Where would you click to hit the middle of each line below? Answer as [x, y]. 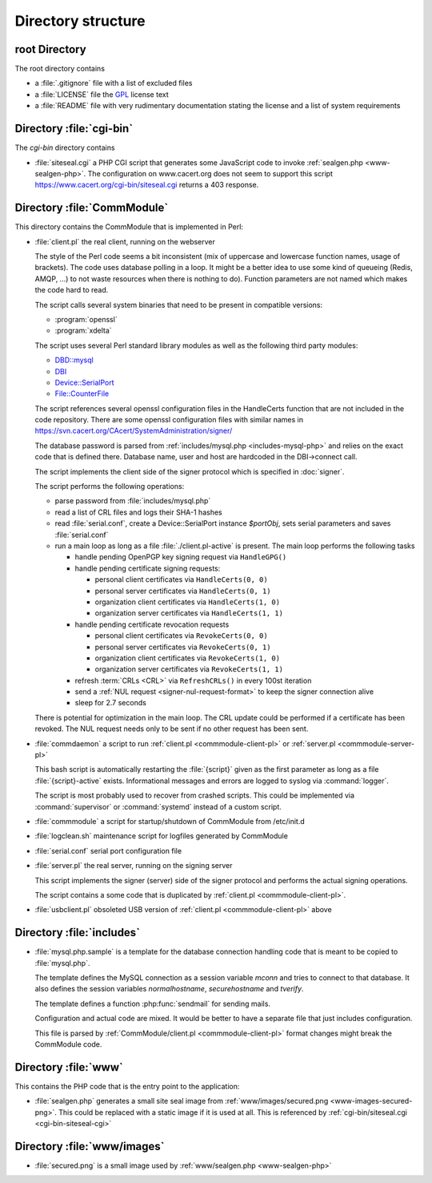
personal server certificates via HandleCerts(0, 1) [183, 591]
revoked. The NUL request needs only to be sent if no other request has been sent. [172, 729]
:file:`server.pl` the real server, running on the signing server [134, 866]
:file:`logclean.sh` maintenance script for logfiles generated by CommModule [161, 836]
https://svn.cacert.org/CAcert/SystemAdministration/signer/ [134, 431]
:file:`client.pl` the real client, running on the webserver [125, 241]
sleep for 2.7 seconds [111, 703]
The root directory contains [60, 69]
